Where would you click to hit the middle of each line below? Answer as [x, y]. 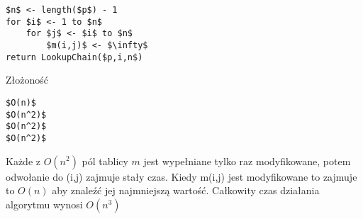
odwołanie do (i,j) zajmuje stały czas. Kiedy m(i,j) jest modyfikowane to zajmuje [181, 176]
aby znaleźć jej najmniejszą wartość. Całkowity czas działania [186, 190]
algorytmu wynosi [44, 204]
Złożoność [27, 80]
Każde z [23, 161]
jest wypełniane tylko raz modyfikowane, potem [247, 161]
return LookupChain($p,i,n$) [74, 57]
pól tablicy [105, 161]
